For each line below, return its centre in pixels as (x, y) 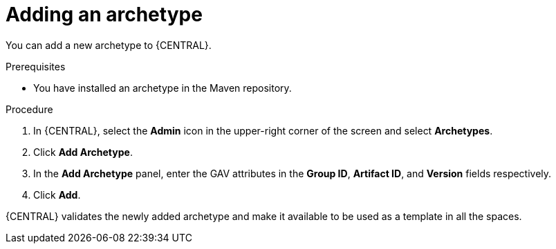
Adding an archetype (104, 14)
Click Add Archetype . (83, 152)
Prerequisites (36, 66)
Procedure (29, 109)
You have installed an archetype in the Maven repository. (163, 88)
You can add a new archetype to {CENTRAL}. (109, 45)
